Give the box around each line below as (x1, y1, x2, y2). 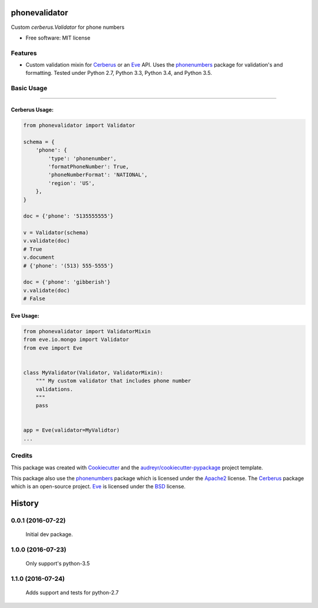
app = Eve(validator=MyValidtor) (23, 427, 120, 433)
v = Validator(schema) (23, 229, 89, 236)
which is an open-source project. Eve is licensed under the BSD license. (11, 483, 185, 490)
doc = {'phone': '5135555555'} (23, 213, 114, 219)
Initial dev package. (25, 531, 73, 538)
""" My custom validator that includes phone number (35, 377, 191, 384)
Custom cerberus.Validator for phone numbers (11, 24, 125, 31)
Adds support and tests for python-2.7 (25, 589, 119, 596)
